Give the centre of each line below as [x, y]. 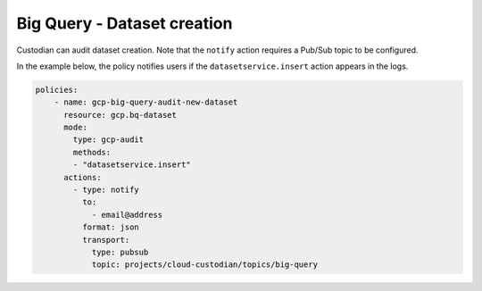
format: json [111, 227]
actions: [83, 177]
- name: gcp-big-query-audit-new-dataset [146, 102]
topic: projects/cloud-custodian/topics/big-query [205, 265]
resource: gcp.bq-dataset [120, 115]
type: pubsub [120, 252]
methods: [92, 152]
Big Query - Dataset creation [125, 23]
